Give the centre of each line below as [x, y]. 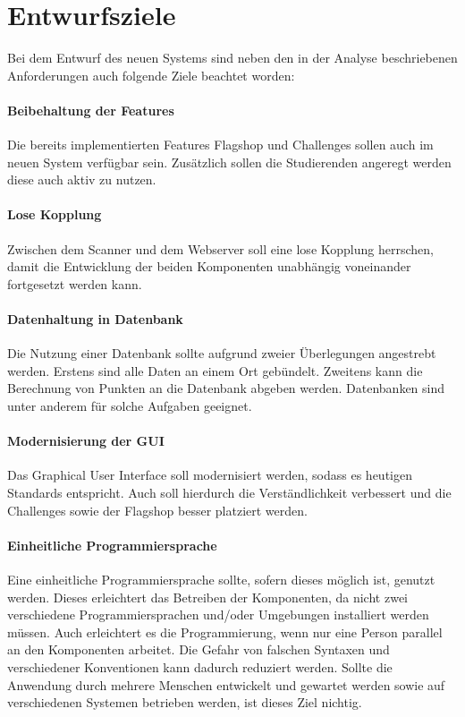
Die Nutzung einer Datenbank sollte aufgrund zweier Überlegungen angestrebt [222, 353]
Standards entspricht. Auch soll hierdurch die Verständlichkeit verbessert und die [229, 493]
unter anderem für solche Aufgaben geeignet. [130, 406]
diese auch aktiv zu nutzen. [82, 179]
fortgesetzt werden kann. [75, 283]
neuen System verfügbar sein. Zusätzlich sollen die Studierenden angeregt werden [229, 162]
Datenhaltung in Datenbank [95, 319]
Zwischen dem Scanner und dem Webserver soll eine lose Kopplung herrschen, [220, 248]
